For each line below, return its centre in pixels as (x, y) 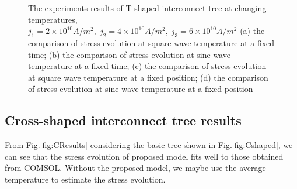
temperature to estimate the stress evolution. (85, 179)
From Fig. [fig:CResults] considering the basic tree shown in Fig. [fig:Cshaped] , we (149, 145)
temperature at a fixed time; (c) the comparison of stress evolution (147, 66)
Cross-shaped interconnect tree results (123, 120)
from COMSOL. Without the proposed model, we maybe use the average (135, 168)
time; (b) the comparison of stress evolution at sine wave (129, 54)
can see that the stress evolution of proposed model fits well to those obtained (144, 156)
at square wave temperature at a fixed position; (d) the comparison (148, 77)
